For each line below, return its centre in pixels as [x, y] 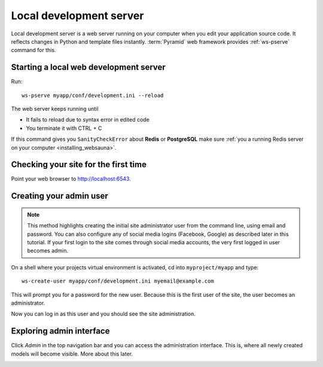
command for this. [33, 50]
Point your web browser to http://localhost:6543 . [71, 179]
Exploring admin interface [60, 331]
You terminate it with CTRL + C [64, 128]
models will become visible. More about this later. [72, 354]
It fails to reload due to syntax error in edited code [88, 120]
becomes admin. [48, 251]
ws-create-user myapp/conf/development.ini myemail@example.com [118, 281]
